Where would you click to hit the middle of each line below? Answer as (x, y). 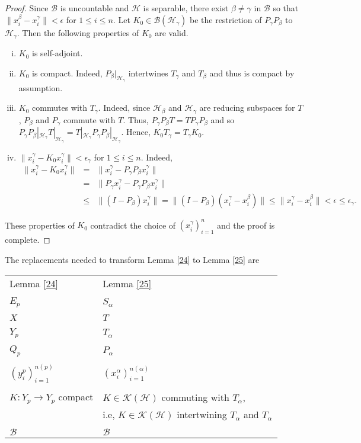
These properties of (40, 225)
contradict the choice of (133, 225)
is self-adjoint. (57, 53)
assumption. (41, 87)
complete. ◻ (28, 239)
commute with (90, 119)
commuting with (195, 397)
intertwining (202, 415)
